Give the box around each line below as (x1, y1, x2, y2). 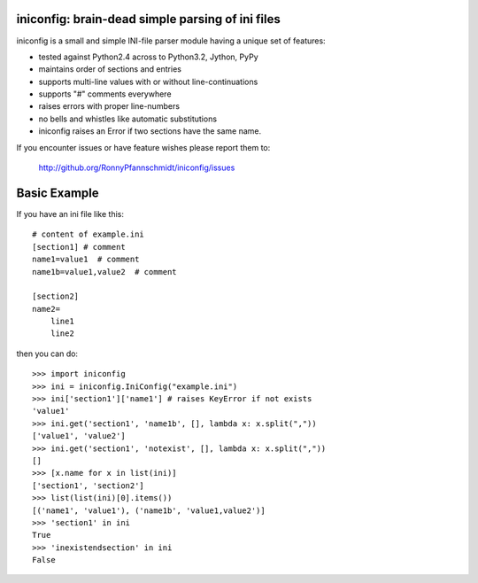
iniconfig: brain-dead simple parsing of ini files (16, 12, 281, 27)
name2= (32, 304, 61, 314)
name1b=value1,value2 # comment (32, 267, 177, 276)
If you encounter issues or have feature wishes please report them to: (16, 142, 271, 152)
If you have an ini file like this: (16, 208, 124, 219)
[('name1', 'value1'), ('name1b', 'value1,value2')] (32, 505, 266, 516)
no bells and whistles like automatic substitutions (38, 113, 217, 124)
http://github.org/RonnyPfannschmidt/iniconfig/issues (38, 162, 235, 173)
